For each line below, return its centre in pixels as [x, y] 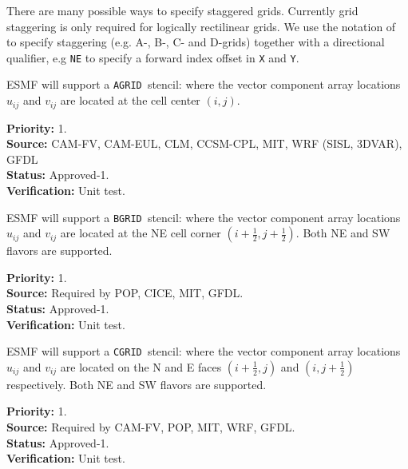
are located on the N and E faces [141, 366]
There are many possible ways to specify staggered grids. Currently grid [182, 10]
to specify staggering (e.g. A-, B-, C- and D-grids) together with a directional [196, 42]
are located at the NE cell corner [141, 233]
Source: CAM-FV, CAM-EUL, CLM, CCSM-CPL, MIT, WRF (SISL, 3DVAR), [204, 143]
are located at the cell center [130, 100]
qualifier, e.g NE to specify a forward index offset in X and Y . [153, 57]
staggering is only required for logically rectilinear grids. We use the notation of [201, 26]
